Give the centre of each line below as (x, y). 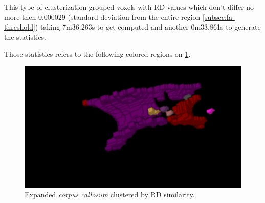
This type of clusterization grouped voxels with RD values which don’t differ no (129, 7)
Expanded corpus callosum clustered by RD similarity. (110, 195)
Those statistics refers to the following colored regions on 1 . (97, 54)
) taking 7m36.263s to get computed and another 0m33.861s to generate (148, 27)
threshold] (20, 27)
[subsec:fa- (219, 17)
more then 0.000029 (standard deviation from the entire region (102, 17)
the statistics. (25, 36)
